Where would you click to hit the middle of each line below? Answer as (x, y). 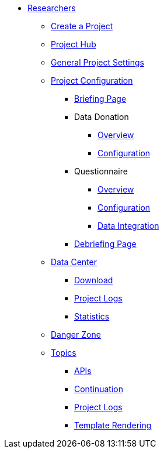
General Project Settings (97, 62)
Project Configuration (92, 80)
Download (94, 280)
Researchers (52, 8)
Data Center (74, 262)
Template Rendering (113, 425)
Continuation (99, 389)
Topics (64, 353)
